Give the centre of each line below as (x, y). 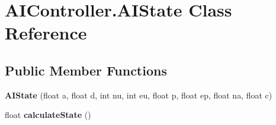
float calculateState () (48, 115)
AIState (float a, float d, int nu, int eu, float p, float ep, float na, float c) (139, 95)
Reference (46, 33)
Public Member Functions (86, 70)
